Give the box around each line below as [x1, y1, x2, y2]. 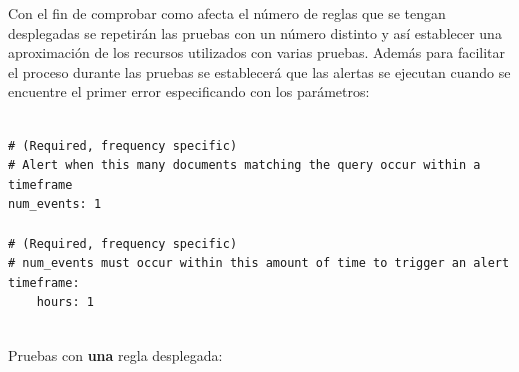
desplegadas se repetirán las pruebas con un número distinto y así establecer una [8, 22, 502, 43]
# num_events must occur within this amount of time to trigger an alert [8, 256, 510, 271]
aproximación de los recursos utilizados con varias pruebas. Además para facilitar [8, 42, 506, 63]
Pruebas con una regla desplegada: [8, 344, 223, 365]
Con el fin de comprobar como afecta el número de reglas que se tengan [8, 3, 446, 23]
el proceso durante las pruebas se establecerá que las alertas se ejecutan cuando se [8, 61, 511, 82]
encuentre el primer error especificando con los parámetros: [8, 81, 370, 102]
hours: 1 [36, 295, 94, 310]
